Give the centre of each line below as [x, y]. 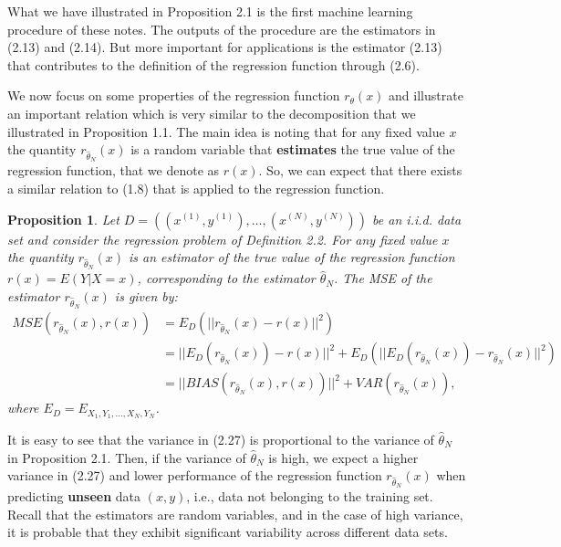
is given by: [146, 295]
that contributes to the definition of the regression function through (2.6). [213, 64]
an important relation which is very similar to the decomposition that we [212, 113]
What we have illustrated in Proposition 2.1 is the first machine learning [210, 11]
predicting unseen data [74, 496]
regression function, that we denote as [114, 170]
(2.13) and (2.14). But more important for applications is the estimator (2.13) [225, 47]
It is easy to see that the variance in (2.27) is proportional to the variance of [221, 439]
